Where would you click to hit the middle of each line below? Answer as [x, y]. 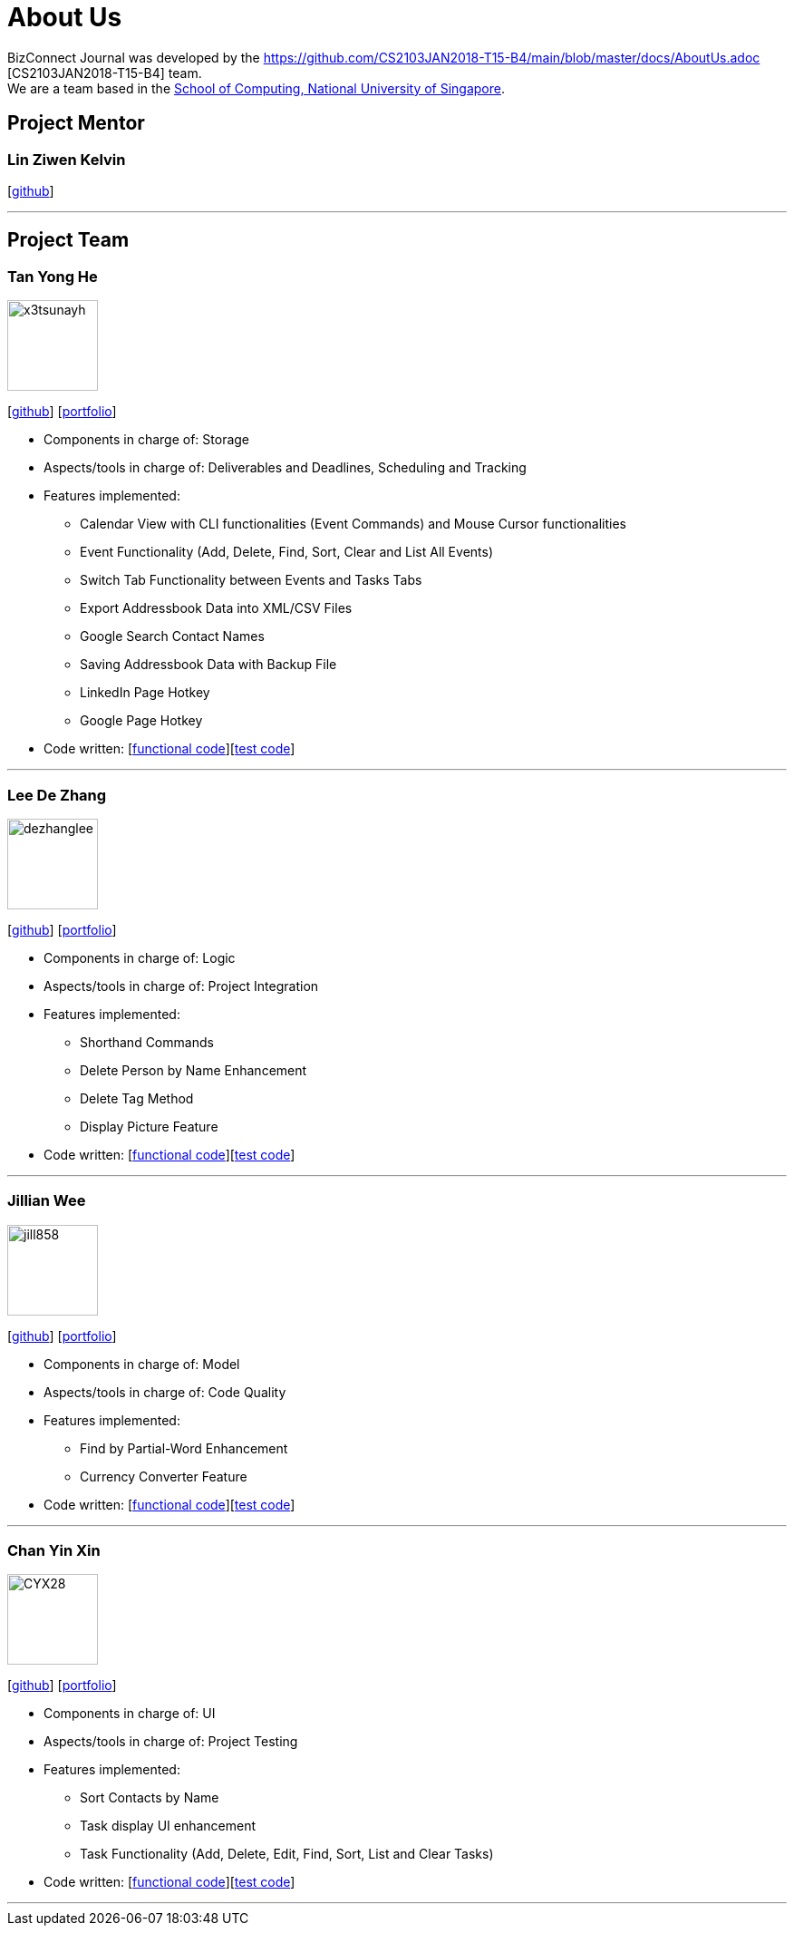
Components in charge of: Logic [140, 957]
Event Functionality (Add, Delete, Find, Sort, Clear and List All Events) [287, 552]
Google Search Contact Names [172, 636]
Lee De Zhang [57, 795]
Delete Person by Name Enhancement [194, 1070]
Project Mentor [76, 123]
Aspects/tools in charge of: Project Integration [181, 986]
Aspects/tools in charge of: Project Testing [171, 1742]
